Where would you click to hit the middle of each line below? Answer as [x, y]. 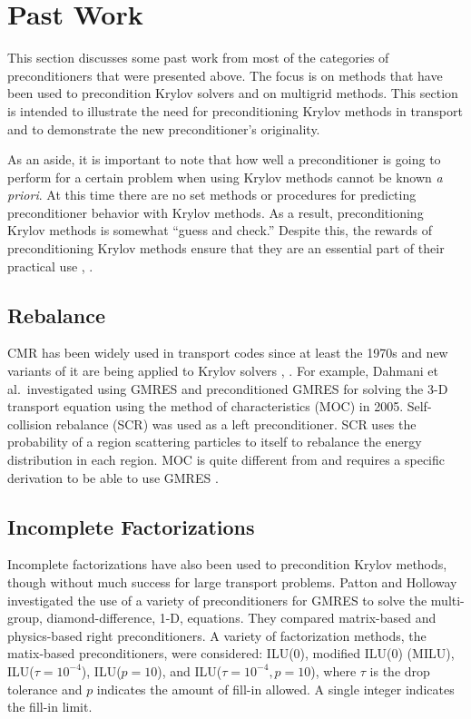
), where [334, 670]
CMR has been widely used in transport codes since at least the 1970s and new [228, 353]
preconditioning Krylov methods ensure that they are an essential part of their [226, 248]
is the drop [400, 670]
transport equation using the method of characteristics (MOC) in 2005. [206, 406]
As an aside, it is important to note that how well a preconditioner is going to [224, 159]
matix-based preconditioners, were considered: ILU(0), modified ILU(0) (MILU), [231, 653]
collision [30, 424]
